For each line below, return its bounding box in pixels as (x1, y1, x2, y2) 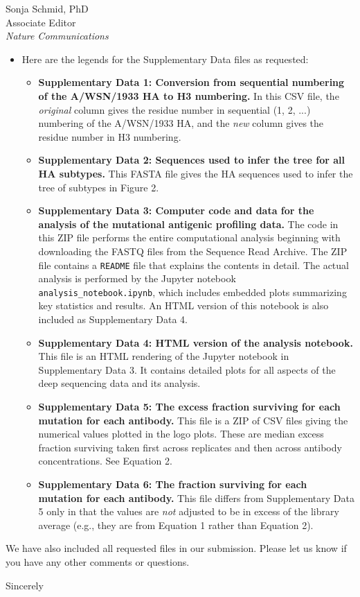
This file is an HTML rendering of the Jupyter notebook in (38, 349, 289, 363)
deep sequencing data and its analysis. (38, 376, 201, 390)
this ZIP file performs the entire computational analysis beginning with (38, 230, 341, 245)
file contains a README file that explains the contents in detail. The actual (38, 257, 349, 272)
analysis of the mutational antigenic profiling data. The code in (38, 216, 339, 231)
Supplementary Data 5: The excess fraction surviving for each (38, 399, 341, 413)
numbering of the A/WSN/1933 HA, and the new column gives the (38, 116, 324, 130)
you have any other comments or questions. (6, 554, 190, 569)
